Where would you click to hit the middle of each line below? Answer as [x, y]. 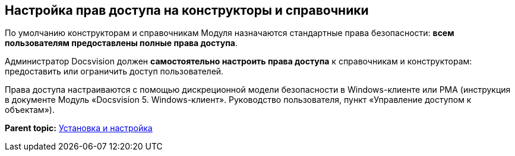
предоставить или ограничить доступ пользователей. [114, 71]
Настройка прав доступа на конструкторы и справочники [187, 10]
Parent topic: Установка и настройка [79, 128]
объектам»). [30, 110]
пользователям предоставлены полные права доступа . [121, 43]
